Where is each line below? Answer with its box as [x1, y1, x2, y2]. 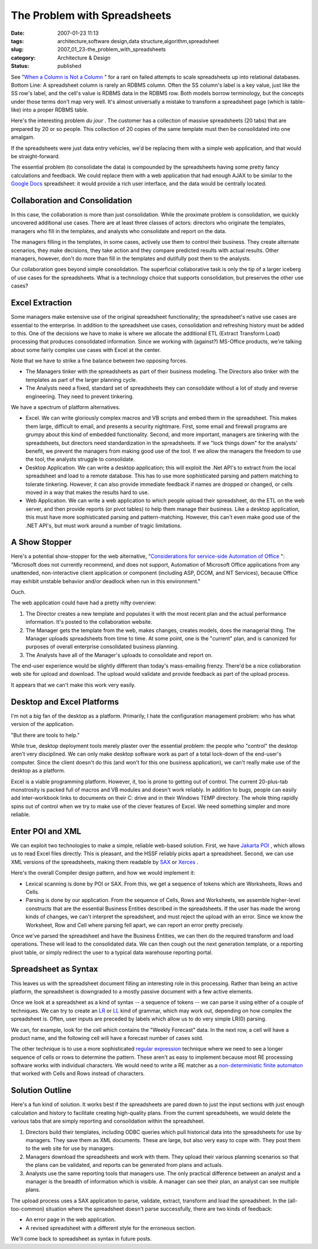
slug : [11, 46, 24, 53]
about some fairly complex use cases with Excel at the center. [11, 346, 161, 354]
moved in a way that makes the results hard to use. [25, 489, 150, 496]
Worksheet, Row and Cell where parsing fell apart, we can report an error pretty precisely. [25, 921, 244, 928]
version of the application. [11, 721, 75, 728]
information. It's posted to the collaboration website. [25, 619, 153, 626]
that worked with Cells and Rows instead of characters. [11, 1070, 145, 1077]
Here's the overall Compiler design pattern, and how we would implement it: [11, 869, 196, 877]
